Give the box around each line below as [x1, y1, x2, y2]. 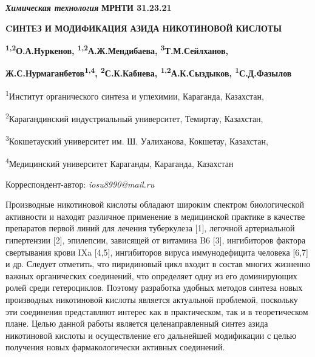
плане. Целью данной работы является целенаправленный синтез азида [5, 317, 268, 330]
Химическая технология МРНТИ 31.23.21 [5, 1, 172, 13]
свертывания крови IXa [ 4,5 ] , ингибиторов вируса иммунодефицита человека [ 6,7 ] [5, 245, 308, 258]
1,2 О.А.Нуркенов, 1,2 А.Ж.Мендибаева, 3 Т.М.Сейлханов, [5, 42, 229, 56]
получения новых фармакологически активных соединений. [5, 341, 225, 353]
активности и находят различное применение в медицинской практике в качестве [5, 209, 305, 222]
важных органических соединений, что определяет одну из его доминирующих [5, 269, 297, 282]
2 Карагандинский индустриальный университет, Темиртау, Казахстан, [5, 110, 263, 124]
